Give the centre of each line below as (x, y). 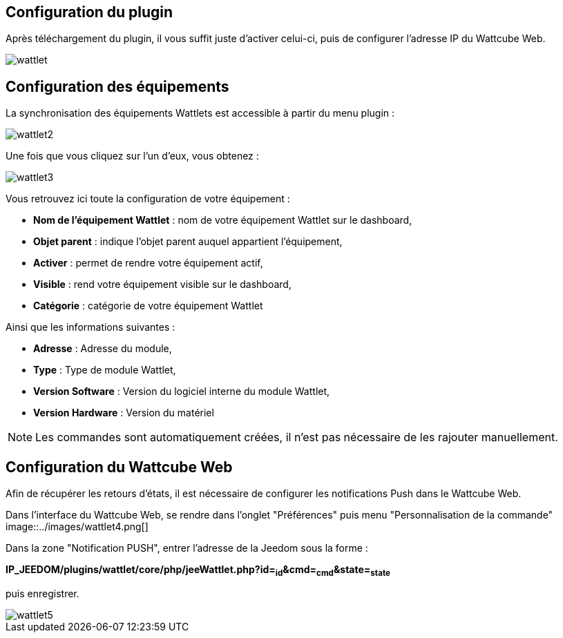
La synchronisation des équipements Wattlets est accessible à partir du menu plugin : (200, 113)
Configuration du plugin (89, 12)
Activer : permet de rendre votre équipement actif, (148, 263)
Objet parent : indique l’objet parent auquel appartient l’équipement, (188, 242)
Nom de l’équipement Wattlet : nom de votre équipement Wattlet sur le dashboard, (223, 220)
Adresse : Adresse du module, (103, 349)
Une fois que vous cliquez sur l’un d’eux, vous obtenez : (132, 156)
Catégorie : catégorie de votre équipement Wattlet (148, 306)
